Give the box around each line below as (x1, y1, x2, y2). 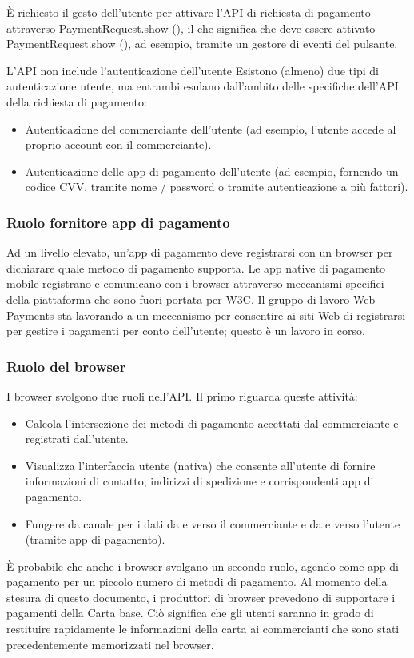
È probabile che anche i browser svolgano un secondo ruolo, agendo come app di (6, 557, 399, 574)
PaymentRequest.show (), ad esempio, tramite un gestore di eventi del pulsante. (6, 35, 398, 52)
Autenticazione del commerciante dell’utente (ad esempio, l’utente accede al (25, 120, 396, 137)
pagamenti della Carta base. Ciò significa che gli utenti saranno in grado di (6, 604, 374, 621)
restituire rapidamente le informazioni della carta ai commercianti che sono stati (6, 620, 400, 637)
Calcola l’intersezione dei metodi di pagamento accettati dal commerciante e (25, 414, 399, 431)
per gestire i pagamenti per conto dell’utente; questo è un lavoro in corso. (6, 322, 365, 339)
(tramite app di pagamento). (25, 531, 165, 548)
